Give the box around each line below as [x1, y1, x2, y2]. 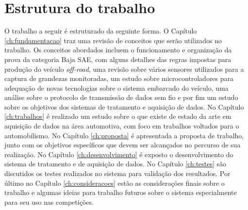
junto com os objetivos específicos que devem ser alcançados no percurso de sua [4, 140, 241, 150]
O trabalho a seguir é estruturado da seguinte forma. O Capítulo [4, 26, 197, 36]
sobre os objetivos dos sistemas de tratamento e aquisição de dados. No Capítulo [4, 101, 244, 112]
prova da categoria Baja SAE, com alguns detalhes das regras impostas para [4, 54, 231, 64]
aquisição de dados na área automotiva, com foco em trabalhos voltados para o [4, 121, 239, 131]
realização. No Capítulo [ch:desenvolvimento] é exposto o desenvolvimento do [4, 149, 233, 159]
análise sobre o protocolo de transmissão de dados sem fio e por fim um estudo [4, 92, 238, 102]
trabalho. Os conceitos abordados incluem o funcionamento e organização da [4, 45, 232, 55]
